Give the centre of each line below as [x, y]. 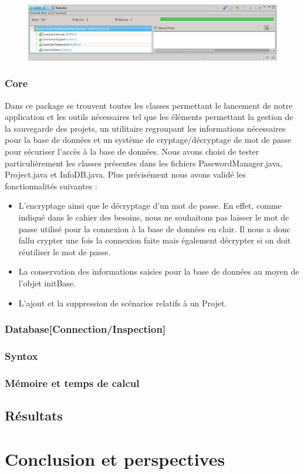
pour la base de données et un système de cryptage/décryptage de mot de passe [148, 140]
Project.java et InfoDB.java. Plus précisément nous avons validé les [125, 174]
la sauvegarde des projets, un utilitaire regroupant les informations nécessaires [145, 128]
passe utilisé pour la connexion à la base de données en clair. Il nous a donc [154, 228]
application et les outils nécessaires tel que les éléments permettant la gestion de [149, 117]
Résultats [34, 415]
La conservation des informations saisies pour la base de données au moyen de [159, 271]
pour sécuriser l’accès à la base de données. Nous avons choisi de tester [132, 151]
